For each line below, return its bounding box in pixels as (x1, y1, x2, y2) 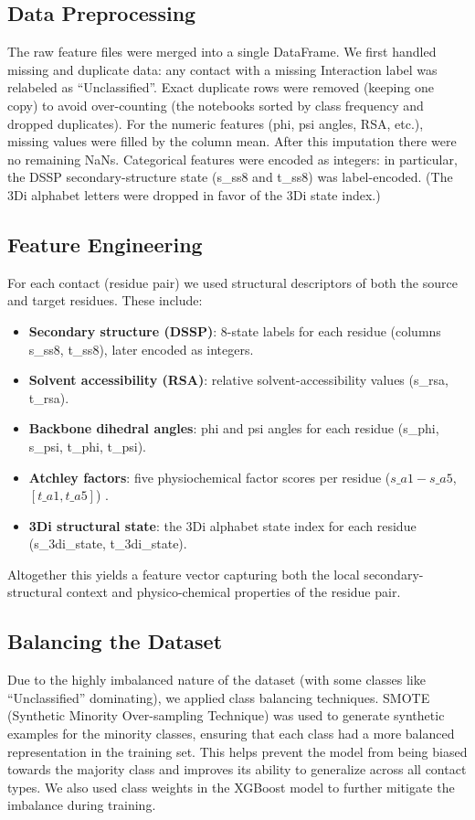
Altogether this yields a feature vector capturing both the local (7, 564, 360, 583)
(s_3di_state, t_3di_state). (28, 534, 187, 553)
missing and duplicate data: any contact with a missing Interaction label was (7, 59, 438, 79)
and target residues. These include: (7, 291, 203, 310)
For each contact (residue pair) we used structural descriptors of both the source (7, 272, 458, 292)
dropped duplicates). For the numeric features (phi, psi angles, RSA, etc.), (7, 113, 424, 133)
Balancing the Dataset (7, 627, 223, 655)
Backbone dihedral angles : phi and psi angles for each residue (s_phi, (28, 419, 439, 438)
